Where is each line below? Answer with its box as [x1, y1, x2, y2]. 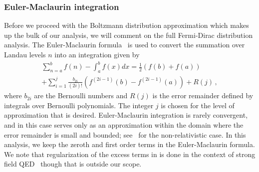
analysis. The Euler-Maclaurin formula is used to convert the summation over [4, 39, 245, 50]
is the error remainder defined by [152, 90, 254, 101]
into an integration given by [54, 49, 140, 59]
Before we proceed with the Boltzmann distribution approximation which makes [4, 20, 249, 30]
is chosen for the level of [161, 100, 235, 110]
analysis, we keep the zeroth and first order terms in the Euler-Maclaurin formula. [4, 139, 255, 150]
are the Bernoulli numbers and [34, 90, 128, 101]
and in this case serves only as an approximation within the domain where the [4, 120, 244, 130]
